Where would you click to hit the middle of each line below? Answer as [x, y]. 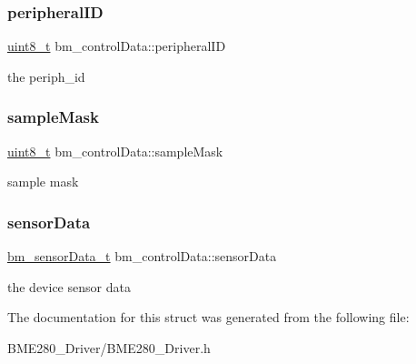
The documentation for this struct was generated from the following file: [208, 317]
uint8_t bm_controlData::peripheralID [117, 46]
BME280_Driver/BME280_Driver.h [109, 347]
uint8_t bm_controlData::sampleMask [115, 151]
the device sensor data [69, 286]
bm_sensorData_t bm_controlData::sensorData [142, 256]
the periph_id [46, 76]
